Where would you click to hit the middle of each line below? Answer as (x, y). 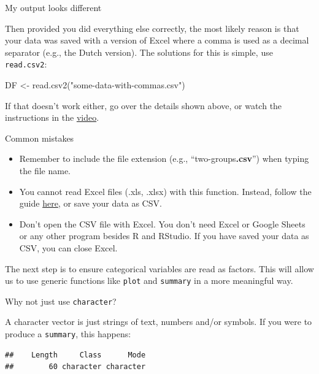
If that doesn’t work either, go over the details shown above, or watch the (144, 105)
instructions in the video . (52, 117)
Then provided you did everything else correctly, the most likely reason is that (152, 28)
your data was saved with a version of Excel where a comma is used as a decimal (157, 40)
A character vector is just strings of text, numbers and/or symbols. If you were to (159, 322)
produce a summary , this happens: (68, 334)
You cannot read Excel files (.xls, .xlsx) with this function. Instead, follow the (165, 191)
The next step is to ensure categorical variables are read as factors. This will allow (159, 268)
